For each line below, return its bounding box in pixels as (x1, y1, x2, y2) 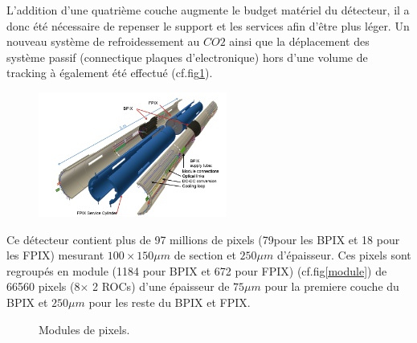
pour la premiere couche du (264, 278, 399, 295)
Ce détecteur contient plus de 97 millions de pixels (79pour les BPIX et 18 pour (6, 231, 400, 247)
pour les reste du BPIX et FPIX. (88, 293, 251, 310)
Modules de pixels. (39, 321, 130, 337)
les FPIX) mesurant (6, 247, 104, 263)
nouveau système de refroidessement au (6, 33, 200, 50)
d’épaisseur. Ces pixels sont (276, 247, 411, 263)
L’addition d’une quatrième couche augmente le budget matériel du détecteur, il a (6, 2, 410, 18)
